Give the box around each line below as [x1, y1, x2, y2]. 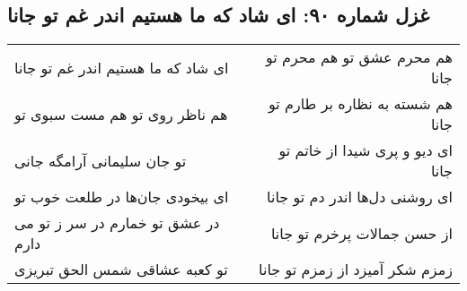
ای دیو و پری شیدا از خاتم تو [278, 140, 453, 161]
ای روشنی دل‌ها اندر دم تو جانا [267, 186, 453, 208]
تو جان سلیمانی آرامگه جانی [14, 150, 187, 171]
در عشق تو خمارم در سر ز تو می [14, 212, 220, 234]
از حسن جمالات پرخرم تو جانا [270, 222, 453, 244]
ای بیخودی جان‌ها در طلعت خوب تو [14, 186, 229, 208]
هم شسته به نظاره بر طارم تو [269, 93, 453, 115]
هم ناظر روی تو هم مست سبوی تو [14, 103, 228, 124]
